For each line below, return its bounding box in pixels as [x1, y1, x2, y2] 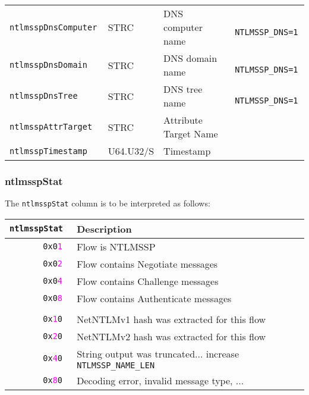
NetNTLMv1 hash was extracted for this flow [77, 312, 266, 326]
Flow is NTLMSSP [77, 239, 156, 253]
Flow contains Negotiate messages [77, 256, 218, 271]
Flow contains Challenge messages [77, 274, 219, 288]
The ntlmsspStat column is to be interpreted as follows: [5, 197, 210, 209]
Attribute [163, 113, 203, 127]
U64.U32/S [108, 144, 154, 158]
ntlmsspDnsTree [10, 91, 78, 101]
